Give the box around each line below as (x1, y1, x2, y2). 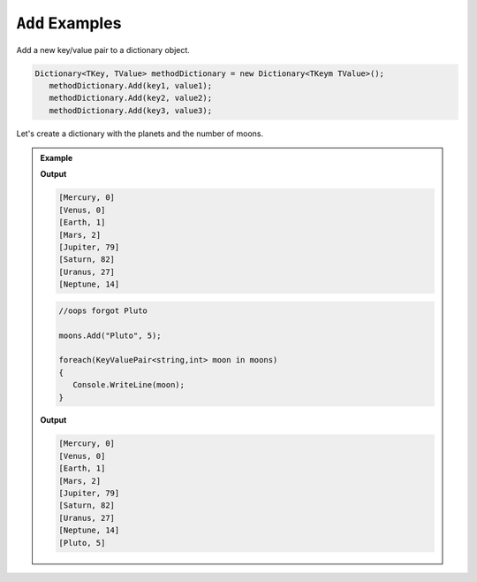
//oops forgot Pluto (58, 305, 148, 316)
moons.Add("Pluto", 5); (58, 330, 163, 341)
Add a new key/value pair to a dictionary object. (16, 44, 190, 55)
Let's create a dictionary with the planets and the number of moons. (16, 128, 264, 139)
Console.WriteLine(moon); (72, 380, 185, 390)
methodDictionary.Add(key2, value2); (49, 93, 212, 103)
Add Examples (16, 13, 122, 33)
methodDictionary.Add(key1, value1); (49, 80, 212, 90)
